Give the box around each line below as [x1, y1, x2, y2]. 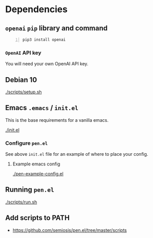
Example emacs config [12, 161, 61, 167]
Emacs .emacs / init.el [5, 104, 78, 112]
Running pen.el [5, 185, 55, 194]
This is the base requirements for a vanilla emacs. [5, 117, 109, 123]
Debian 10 [5, 75, 37, 84]
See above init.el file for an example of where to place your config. [5, 151, 148, 157]
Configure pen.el [5, 140, 48, 147]
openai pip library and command [5, 24, 108, 32]
